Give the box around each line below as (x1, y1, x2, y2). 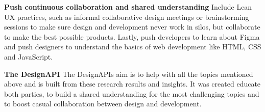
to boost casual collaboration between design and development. (4, 98, 202, 109)
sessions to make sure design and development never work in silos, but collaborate (4, 21, 260, 32)
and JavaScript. (4, 51, 53, 62)
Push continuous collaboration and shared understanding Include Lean (4, 2, 252, 12)
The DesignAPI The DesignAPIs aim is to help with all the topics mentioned (4, 68, 253, 79)
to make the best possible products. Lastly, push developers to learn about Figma (4, 31, 260, 42)
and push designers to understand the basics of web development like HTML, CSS (4, 41, 261, 52)
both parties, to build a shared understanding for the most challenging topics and (4, 88, 259, 99)
